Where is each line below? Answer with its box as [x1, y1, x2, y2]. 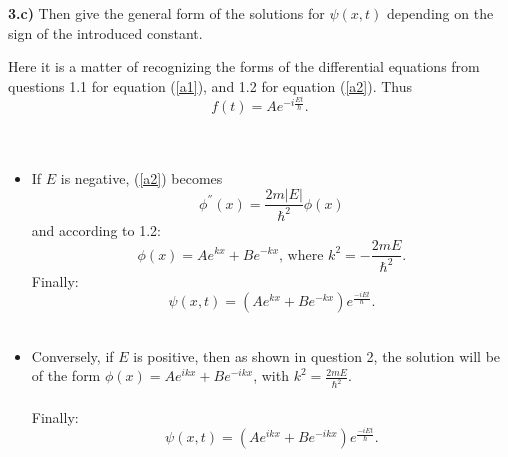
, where [279, 248, 324, 263]
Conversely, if [31, 345, 114, 366]
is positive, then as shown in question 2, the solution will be [133, 345, 501, 366]
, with [253, 365, 289, 386]
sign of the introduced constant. [8, 22, 203, 43]
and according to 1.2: [31, 219, 161, 240]
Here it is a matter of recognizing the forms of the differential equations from [8, 56, 480, 77]
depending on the [386, 3, 494, 23]
